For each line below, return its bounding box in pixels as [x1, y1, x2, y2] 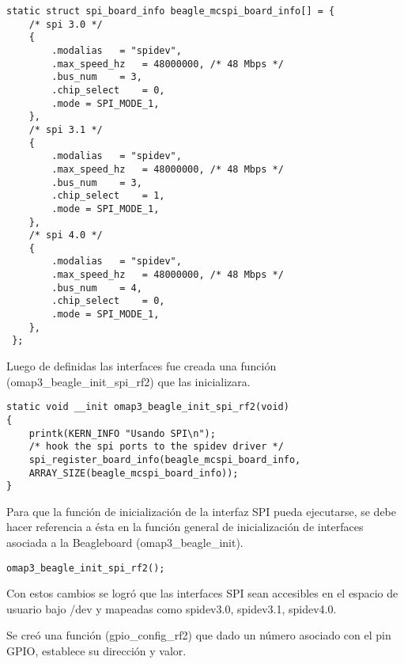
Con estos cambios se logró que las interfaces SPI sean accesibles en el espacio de [6, 585, 398, 601]
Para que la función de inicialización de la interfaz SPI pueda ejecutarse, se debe [6, 503, 396, 519]
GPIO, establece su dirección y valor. [6, 643, 187, 659]
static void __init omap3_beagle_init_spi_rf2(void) [6, 401, 289, 413]
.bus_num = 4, [51, 282, 142, 294]
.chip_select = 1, [51, 190, 165, 202]
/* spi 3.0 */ [28, 18, 103, 30]
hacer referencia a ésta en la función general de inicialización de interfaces [6, 518, 364, 535]
